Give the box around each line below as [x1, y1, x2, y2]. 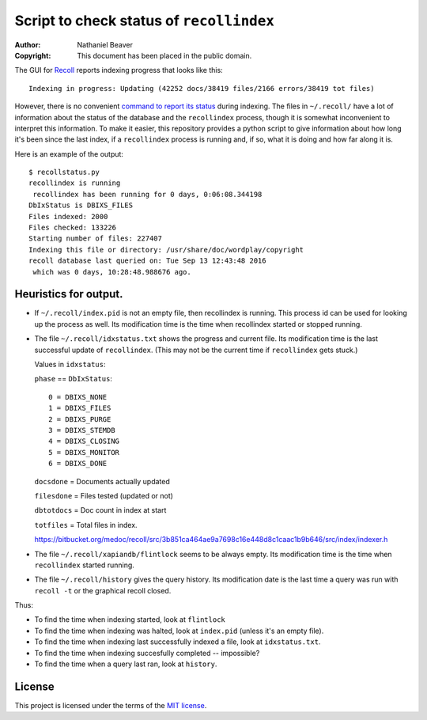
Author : [14, 40, 41, 49]
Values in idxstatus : [34, 360, 106, 369]
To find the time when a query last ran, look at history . [34, 659, 217, 669]
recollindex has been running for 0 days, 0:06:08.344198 [32, 190, 263, 199]
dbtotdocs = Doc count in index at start [34, 506, 167, 515]
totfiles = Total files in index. [34, 520, 138, 529]
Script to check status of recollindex [14, 12, 274, 29]
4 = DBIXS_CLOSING [48, 437, 120, 446]
